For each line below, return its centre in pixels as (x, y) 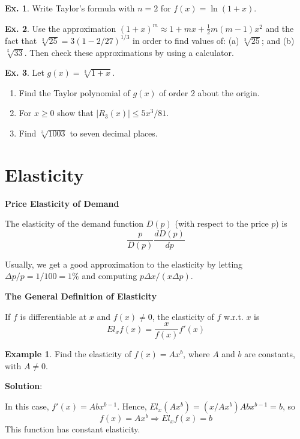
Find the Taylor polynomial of (74, 92)
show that (75, 113)
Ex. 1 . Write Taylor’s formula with (70, 8)
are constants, (270, 354)
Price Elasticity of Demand (62, 203)
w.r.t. (234, 316)
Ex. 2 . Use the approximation (61, 28)
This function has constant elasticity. (73, 429)
